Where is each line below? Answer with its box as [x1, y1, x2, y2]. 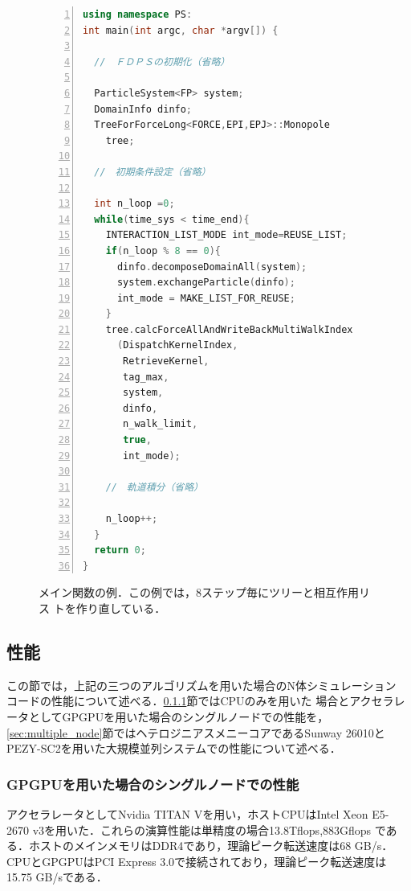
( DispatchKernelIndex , [116, 339, 238, 351]
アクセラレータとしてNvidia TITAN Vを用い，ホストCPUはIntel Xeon [6, 805, 368, 822]
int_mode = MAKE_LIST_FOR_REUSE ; [116, 292, 295, 304]
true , [123, 434, 152, 446]
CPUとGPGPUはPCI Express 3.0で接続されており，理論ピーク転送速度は [6, 852, 387, 869]
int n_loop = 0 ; [94, 198, 175, 210]
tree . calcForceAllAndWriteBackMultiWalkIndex [105, 323, 353, 335]
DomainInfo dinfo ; [94, 103, 193, 115]
